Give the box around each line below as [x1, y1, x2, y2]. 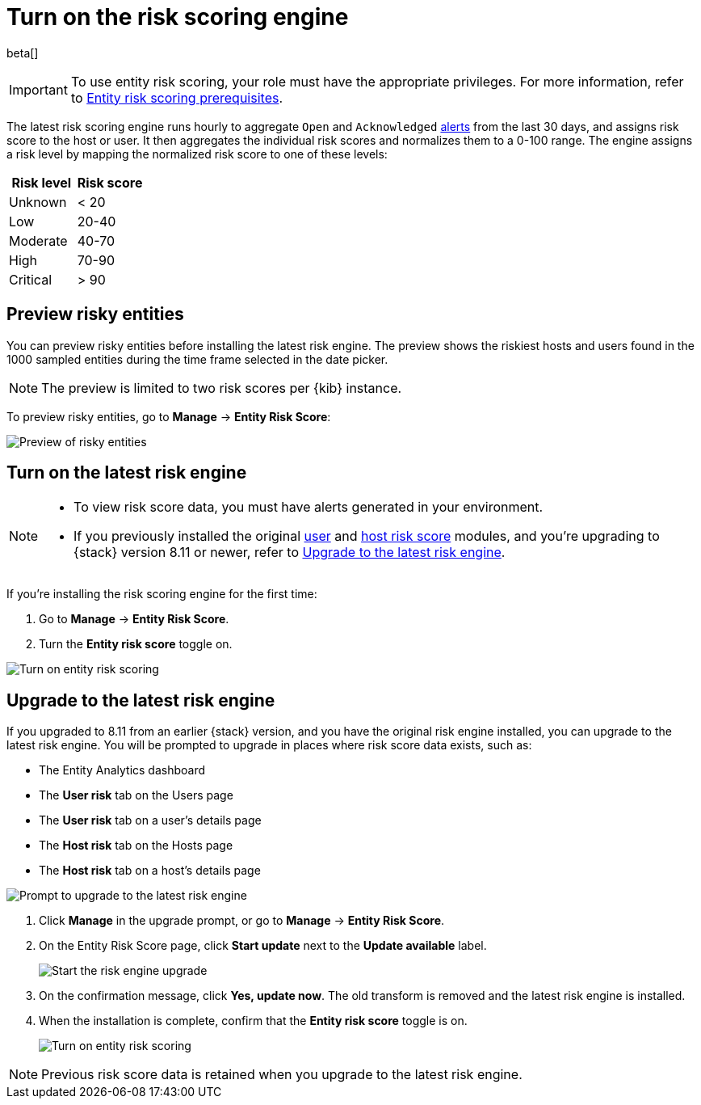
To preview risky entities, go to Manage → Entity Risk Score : [6, 409, 331, 424]
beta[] [6, 45, 39, 60]
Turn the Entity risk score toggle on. [39, 637, 233, 652]
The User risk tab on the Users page [39, 788, 233, 803]
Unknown [9, 193, 67, 210]
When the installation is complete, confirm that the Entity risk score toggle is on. [39, 1014, 468, 1028]
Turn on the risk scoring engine [6, 3, 349, 31]
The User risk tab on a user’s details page [39, 813, 262, 828]
